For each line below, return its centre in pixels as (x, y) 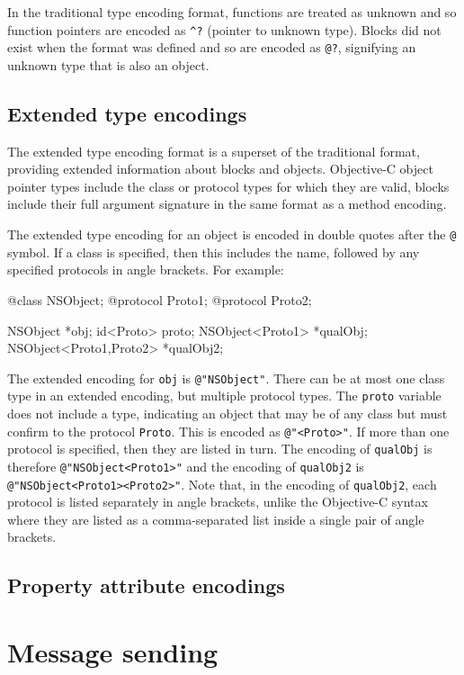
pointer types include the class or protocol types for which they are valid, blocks (228, 186)
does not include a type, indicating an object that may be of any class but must (228, 414)
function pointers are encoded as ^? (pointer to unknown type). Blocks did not (224, 29)
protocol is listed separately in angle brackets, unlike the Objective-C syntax (218, 502)
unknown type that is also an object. (108, 64)
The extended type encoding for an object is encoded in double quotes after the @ (232, 234)
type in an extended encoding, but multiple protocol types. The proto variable (224, 396)
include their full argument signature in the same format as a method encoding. (227, 204)
